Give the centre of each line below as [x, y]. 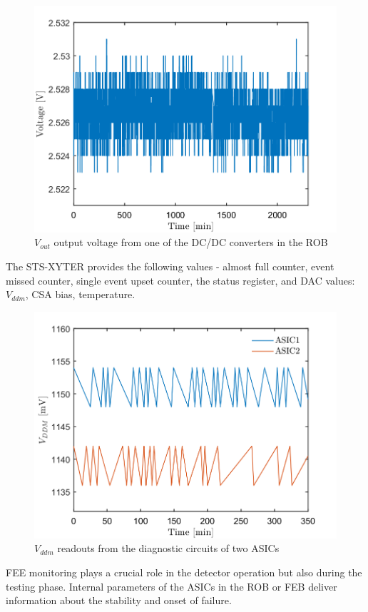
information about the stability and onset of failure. [119, 600]
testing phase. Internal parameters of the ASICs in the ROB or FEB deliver [172, 586]
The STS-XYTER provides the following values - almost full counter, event [170, 266]
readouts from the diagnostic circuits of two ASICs [168, 548]
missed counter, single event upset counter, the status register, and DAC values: [180, 280]
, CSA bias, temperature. [80, 294]
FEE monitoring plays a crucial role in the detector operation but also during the [184, 572]
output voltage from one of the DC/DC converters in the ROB [191, 242]
